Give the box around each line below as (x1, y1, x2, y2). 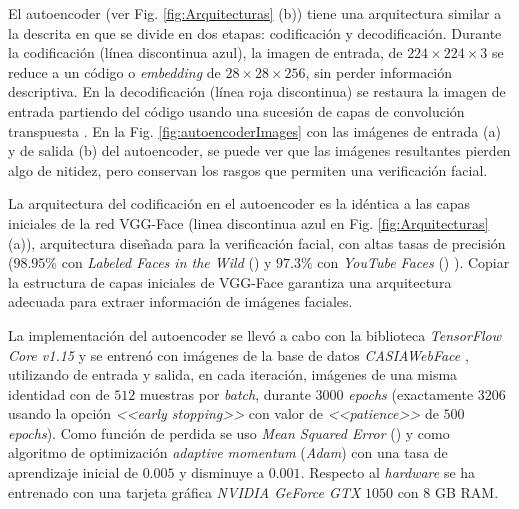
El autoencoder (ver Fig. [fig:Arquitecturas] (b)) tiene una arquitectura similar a (8, 3, 502, 23)
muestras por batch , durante (139, 383, 311, 404)
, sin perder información (305, 61, 453, 82)
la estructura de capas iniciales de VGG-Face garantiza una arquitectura (8, 271, 452, 292)
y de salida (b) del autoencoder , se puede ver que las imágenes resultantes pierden (8, 140, 511, 161)
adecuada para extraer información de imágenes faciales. (8, 291, 353, 312)
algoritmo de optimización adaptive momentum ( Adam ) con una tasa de (8, 442, 448, 463)
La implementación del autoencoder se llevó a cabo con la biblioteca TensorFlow (8, 324, 502, 345)
